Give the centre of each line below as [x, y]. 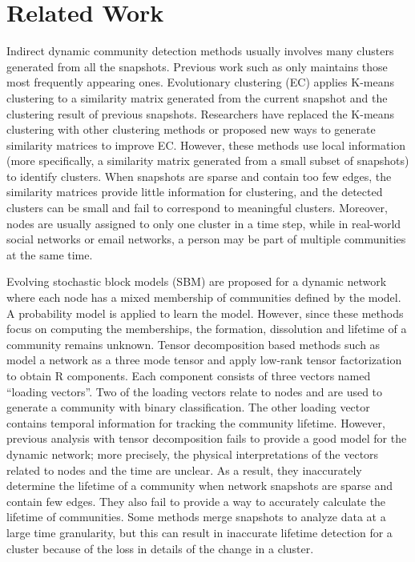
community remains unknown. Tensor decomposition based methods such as [193, 344]
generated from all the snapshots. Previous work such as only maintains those [197, 66]
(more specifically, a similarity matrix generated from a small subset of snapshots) [208, 161]
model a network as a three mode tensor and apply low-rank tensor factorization [204, 360]
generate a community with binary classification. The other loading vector [188, 407]
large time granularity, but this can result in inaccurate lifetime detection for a [199, 532]
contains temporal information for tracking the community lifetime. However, [196, 422]
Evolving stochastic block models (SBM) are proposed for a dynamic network [197, 281]
